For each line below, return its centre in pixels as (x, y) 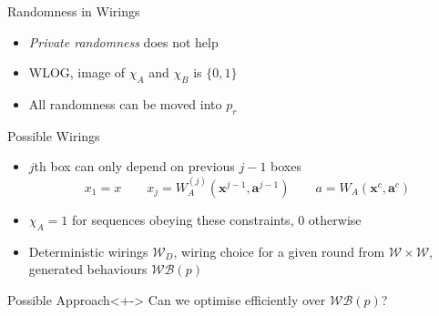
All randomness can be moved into (125, 103)
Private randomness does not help (123, 41)
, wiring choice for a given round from (279, 251)
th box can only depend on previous (134, 166)
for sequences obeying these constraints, (183, 219)
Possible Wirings (54, 135)
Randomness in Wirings (74, 11)
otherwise (335, 219)
